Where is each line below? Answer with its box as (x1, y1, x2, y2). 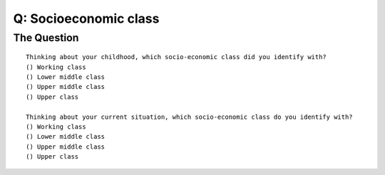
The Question (13, 31, 79, 44)
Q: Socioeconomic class (13, 11, 160, 26)
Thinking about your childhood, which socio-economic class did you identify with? (26, 53, 327, 61)
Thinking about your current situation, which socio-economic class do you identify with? (26, 112, 353, 121)
